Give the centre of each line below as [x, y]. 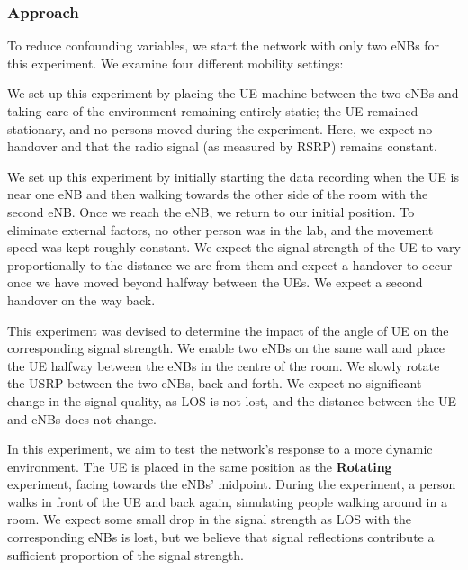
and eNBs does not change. [82, 418]
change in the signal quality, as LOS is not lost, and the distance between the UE [232, 400]
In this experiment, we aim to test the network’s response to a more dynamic [220, 449]
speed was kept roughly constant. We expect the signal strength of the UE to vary [234, 247]
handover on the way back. [81, 299]
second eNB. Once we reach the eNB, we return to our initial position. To [211, 211]
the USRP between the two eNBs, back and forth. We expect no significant [215, 383]
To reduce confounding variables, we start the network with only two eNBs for [224, 45]
